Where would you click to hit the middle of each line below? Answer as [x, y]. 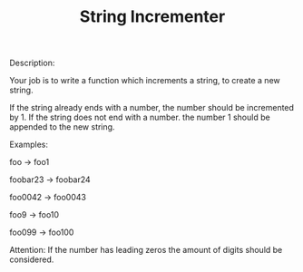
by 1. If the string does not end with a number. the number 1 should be [140, 117]
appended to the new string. [62, 127]
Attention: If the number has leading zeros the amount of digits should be [146, 250]
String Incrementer [152, 17]
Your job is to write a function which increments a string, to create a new [145, 81]
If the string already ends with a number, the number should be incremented [152, 108]
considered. [32, 259]
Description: [32, 63]
